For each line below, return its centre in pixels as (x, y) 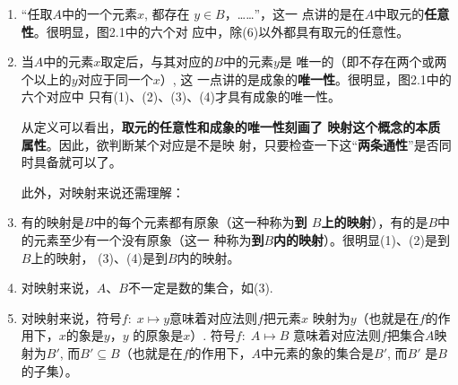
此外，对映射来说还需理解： (103, 192)
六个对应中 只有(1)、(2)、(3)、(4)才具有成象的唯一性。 (181, 96)
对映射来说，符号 (71, 317)
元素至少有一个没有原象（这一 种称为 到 (149, 239)
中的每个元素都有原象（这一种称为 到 (200, 222)
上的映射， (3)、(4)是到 (99, 257)
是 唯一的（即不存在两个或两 (363, 61)
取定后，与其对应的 (157, 61)
